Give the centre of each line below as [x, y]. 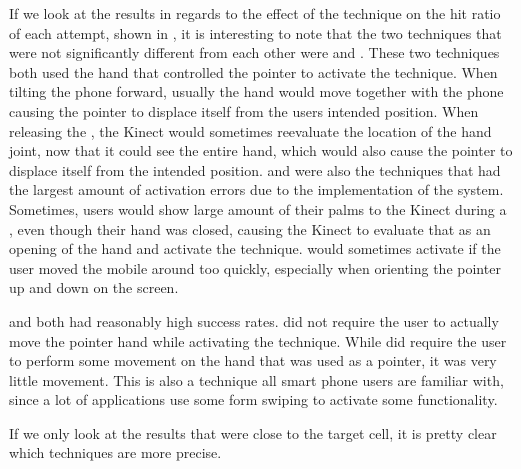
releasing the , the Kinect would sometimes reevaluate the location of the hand [250, 130]
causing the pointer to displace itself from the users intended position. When [244, 110]
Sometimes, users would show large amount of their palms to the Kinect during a [258, 208]
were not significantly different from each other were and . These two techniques [254, 52]
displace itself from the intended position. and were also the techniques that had [255, 169]
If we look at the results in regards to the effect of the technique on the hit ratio [255, 13]
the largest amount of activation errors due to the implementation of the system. [256, 189]
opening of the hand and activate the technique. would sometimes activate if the [255, 248]
